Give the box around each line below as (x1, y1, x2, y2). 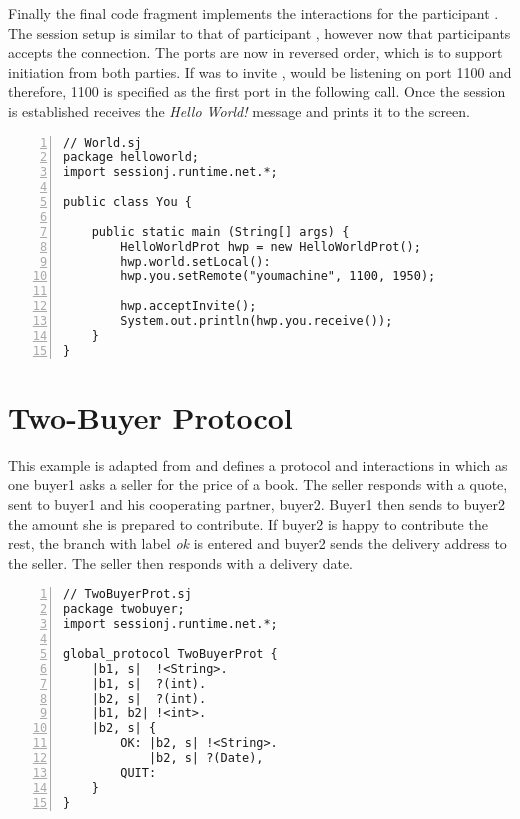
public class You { (63, 195, 192, 210)
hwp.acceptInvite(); (120, 299, 257, 314)
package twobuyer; (63, 602, 185, 617)
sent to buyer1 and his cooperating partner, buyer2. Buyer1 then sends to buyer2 (8, 494, 506, 514)
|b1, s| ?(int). (91, 676, 207, 691)
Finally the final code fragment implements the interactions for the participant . (8, 3, 499, 23)
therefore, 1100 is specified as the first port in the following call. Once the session (8, 81, 506, 102)
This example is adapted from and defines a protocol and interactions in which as (8, 454, 508, 475)
